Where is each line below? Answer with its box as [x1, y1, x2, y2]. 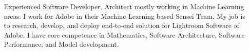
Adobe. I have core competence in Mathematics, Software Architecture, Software [4, 29, 245, 39]
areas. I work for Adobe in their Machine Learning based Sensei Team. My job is [4, 11, 245, 21]
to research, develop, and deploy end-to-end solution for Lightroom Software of [4, 20, 239, 30]
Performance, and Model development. [4, 39, 119, 49]
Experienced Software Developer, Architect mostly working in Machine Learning [4, 1, 244, 11]
